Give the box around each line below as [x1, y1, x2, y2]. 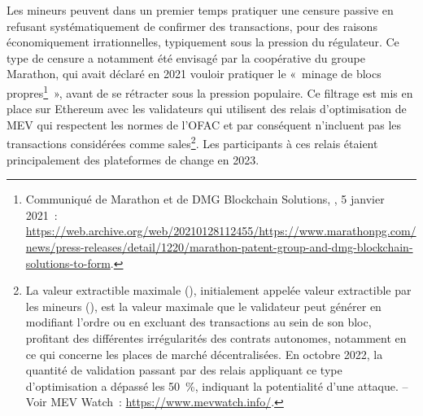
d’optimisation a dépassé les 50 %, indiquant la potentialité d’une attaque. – [25, 377, 408, 394]
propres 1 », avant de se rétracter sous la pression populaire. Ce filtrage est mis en [7, 81, 413, 101]
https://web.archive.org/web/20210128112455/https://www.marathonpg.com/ [25, 222, 416, 239]
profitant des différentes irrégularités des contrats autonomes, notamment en [25, 330, 407, 346]
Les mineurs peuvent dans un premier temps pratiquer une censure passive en [7, 2, 394, 18]
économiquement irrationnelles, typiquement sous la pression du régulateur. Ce [7, 33, 399, 50]
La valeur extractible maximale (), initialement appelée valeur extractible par [25, 282, 412, 299]
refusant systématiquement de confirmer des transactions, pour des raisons [7, 17, 377, 34]
